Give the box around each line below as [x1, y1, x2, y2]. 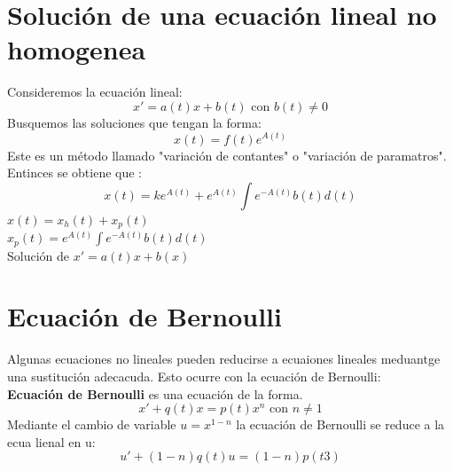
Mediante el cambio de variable [7, 415, 176, 434]
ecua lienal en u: [7, 432, 96, 451]
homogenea [7, 31, 146, 67]
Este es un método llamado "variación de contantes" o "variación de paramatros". [7, 145, 447, 164]
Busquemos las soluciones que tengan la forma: [7, 113, 262, 131]
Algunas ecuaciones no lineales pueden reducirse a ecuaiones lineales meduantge [7, 349, 441, 368]
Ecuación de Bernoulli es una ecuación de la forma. [7, 384, 303, 403]
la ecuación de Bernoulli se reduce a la [236, 415, 445, 434]
